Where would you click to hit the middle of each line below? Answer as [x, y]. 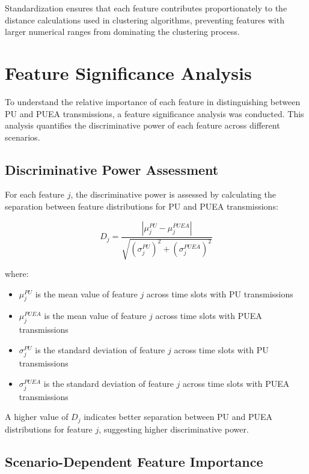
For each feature [35, 194]
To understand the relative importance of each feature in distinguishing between [153, 101]
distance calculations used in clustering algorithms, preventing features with [145, 20]
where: [17, 274]
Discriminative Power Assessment [112, 169]
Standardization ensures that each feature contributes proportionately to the [146, 8]
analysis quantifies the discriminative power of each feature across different [142, 125]
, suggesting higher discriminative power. [174, 429]
